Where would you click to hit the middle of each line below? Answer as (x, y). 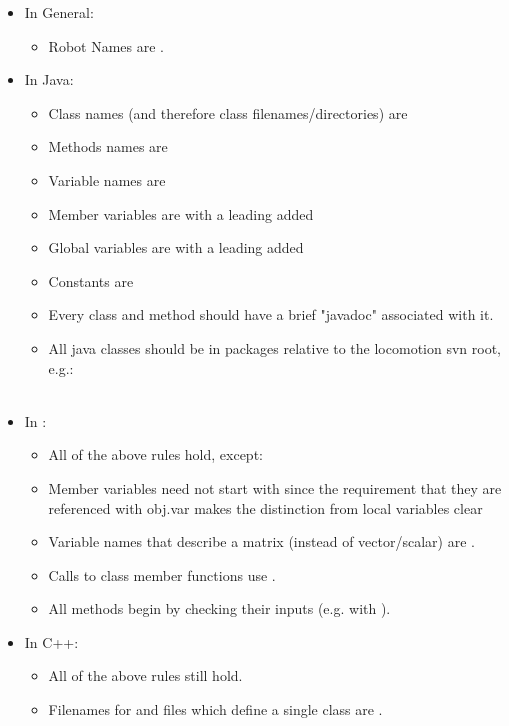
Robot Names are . (106, 45)
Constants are (91, 280)
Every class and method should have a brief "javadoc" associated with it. (271, 314)
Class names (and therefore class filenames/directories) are (228, 112)
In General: (59, 12)
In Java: (49, 79)
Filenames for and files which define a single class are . (215, 709)
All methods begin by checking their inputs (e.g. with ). (219, 608)
